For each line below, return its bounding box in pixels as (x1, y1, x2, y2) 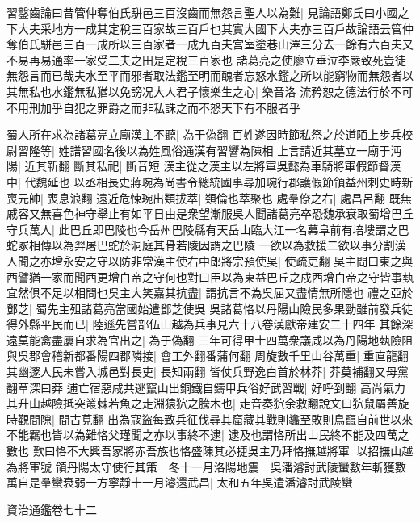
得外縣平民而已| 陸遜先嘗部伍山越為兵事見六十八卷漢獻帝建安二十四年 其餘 (6, 316, 402, 333)
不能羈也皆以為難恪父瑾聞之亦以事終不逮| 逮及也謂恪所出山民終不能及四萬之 (6, 426, 409, 443)
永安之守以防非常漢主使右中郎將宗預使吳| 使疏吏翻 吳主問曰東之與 (62, 252, 414, 269)
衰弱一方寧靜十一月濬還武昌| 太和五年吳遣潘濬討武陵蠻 (62, 474, 353, 491)
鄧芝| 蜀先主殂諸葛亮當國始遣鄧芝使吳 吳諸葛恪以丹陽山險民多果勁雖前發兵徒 (6, 299, 414, 316)
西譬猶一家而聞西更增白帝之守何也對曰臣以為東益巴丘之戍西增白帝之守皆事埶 (6, 268, 414, 285)
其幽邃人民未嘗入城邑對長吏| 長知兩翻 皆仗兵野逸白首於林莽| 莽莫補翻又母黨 (6, 363, 409, 380)
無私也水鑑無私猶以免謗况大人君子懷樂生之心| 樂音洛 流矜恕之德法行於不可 (17, 82, 414, 99)
